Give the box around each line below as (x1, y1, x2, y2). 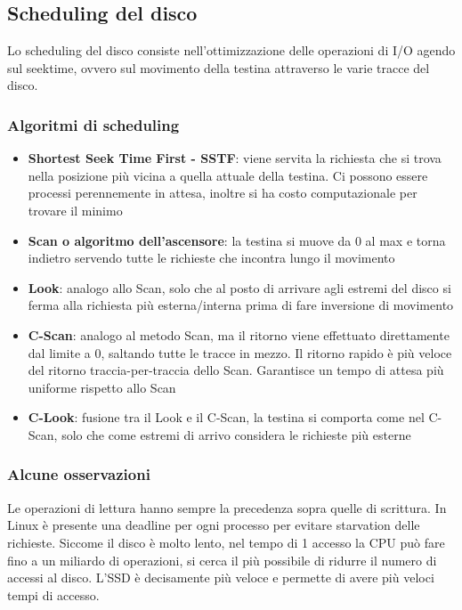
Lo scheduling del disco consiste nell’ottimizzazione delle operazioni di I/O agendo (7, 41, 456, 60)
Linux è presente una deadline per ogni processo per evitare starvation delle (7, 516, 420, 534)
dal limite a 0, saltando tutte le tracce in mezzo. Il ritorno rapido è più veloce (28, 343, 452, 362)
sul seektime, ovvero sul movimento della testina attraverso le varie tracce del (7, 58, 430, 77)
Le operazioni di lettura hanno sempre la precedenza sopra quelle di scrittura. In (7, 498, 447, 516)
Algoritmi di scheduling (7, 113, 180, 135)
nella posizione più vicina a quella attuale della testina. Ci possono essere (28, 166, 428, 184)
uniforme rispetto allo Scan (28, 378, 176, 396)
